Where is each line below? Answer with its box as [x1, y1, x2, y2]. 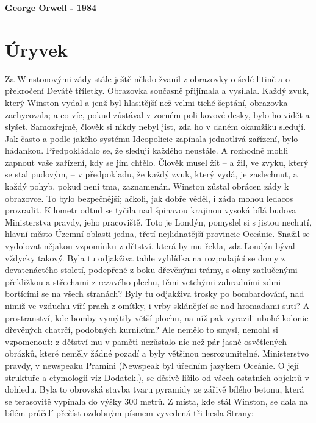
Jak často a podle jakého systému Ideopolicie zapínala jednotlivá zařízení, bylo [5, 132, 298, 144]
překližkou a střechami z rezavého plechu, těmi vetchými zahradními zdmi [5, 275, 281, 288]
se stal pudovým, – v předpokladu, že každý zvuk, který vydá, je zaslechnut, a [5, 168, 298, 180]
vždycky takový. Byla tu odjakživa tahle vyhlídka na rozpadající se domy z [5, 251, 285, 264]
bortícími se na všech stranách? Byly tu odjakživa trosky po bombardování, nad [5, 287, 304, 300]
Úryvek [5, 37, 68, 62]
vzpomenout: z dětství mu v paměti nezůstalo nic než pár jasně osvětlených [5, 335, 287, 347]
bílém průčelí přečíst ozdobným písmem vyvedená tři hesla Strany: [5, 407, 254, 419]
